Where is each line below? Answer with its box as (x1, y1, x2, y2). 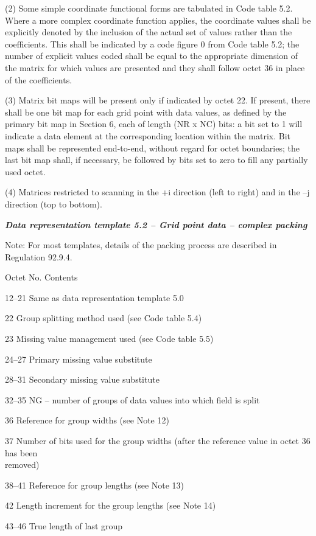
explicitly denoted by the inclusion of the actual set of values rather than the (5, 26, 292, 38)
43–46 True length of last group (5, 520, 123, 532)
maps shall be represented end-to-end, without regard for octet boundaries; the (5, 141, 300, 154)
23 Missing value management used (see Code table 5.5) (5, 332, 214, 345)
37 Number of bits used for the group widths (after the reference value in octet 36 (5, 434, 311, 447)
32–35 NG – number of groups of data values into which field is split (5, 393, 260, 406)
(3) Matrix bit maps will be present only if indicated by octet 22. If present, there (5, 94, 311, 106)
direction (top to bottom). (5, 197, 102, 210)
